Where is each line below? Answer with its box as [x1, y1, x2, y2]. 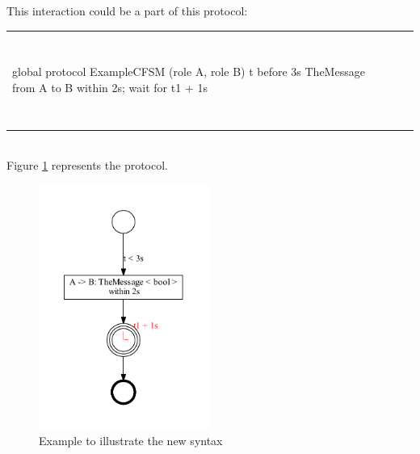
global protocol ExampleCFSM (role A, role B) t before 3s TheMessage [12, 63, 365, 80]
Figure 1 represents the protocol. [6, 157, 169, 174]
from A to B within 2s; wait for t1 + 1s [12, 78, 208, 95]
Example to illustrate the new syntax [39, 431, 223, 448]
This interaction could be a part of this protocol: [6, 2, 248, 19]
